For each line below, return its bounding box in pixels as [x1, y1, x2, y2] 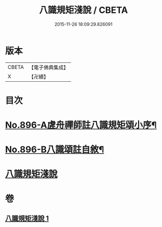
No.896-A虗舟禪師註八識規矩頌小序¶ [5, 119, 157, 131]
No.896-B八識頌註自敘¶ [5, 144, 104, 155]
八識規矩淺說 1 [5, 214, 49, 223]
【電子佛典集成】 [28, 64, 69, 71]
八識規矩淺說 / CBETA [39, 4, 128, 16]
